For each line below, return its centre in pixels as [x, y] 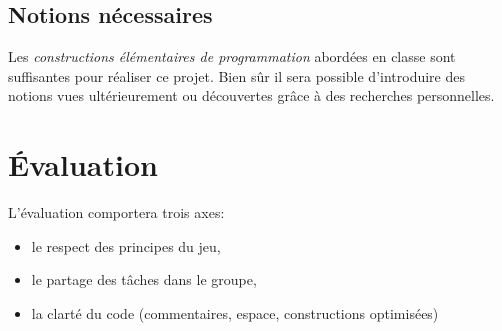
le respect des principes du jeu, [126, 245]
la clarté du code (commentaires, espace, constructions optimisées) [235, 312]
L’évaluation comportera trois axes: [116, 212]
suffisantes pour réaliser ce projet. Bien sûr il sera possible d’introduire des [236, 75]
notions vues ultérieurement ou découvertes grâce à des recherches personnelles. [251, 95]
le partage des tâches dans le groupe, [144, 279]
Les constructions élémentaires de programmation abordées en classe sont [232, 56]
